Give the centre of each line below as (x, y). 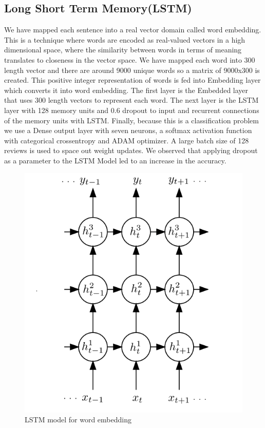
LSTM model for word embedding (78, 420)
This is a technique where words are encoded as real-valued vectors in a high (125, 39)
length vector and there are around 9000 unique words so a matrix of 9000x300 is (132, 70)
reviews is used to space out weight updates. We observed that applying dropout (131, 150)
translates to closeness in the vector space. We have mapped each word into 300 (130, 59)
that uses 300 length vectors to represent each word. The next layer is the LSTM (131, 100)
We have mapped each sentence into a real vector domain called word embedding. (133, 30)
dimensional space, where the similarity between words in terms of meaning (123, 50)
